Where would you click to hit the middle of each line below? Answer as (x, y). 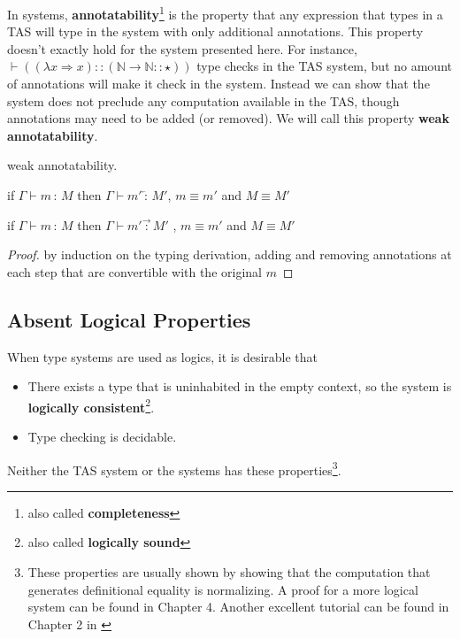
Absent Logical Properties (129, 319)
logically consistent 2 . (91, 405)
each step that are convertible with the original (134, 271)
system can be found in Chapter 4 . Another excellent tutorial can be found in (238, 607)
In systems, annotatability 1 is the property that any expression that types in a (225, 13)
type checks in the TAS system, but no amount (324, 66)
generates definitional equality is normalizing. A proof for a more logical (223, 589)
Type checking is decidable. (102, 437)
